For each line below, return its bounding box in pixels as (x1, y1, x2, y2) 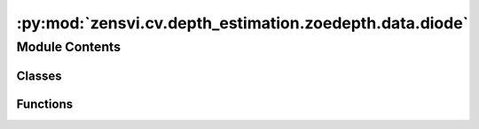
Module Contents (16, 39, 122, 55)
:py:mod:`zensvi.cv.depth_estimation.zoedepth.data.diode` (16, 13, 469, 33)
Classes (16, 68, 62, 83)
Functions (16, 96, 74, 111)
